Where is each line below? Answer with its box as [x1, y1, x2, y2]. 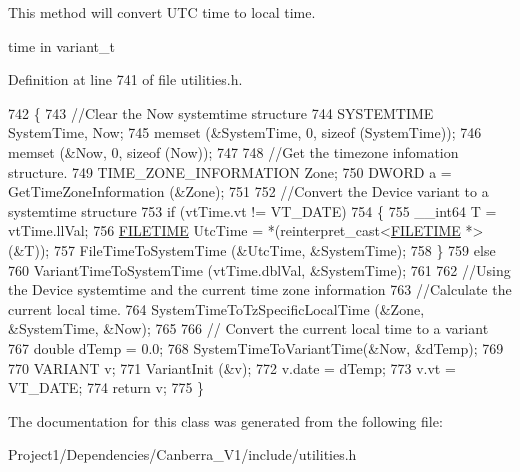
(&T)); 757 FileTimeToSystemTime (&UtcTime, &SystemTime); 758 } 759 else [8, 239, 496, 260]
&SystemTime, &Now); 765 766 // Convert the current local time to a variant [8, 318, 489, 339]
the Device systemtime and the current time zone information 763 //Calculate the [8, 279, 512, 300]
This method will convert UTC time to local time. [8, 2, 316, 22]
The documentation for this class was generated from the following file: [8, 410, 443, 431]
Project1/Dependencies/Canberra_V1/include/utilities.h [8, 444, 357, 465]
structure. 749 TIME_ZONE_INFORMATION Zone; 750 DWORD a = [8, 161, 452, 182]
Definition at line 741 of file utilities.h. [8, 69, 243, 90]
